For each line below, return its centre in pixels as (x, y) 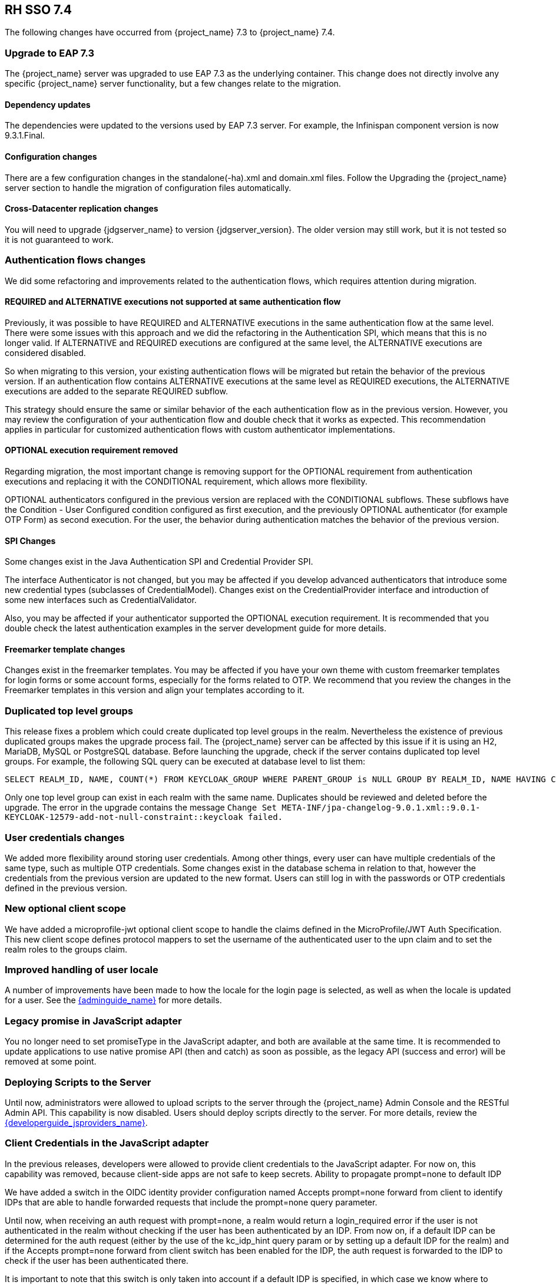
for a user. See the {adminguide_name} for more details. (113, 1000)
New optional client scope (65, 909)
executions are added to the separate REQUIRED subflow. (116, 391)
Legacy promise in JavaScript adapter (93, 1021)
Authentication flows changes (75, 260)
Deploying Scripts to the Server (78, 1082)
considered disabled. (45, 352)
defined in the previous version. (66, 888)
